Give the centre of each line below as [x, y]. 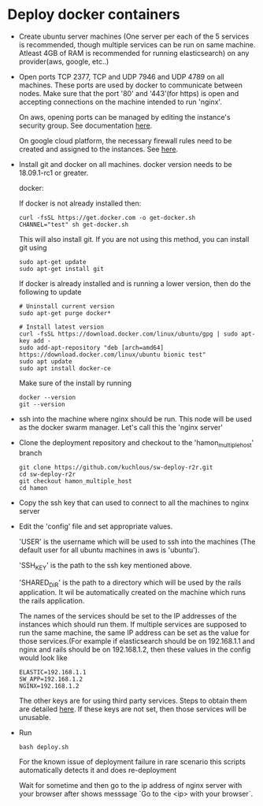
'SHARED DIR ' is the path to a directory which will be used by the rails [130, 583]
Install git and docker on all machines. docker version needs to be [126, 164]
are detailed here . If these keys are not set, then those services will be [133, 709]
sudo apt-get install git [61, 269]
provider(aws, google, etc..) [64, 61]
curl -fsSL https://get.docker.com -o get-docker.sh [107, 217]
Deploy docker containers [94, 15]
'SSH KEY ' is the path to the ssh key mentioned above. [105, 566]
